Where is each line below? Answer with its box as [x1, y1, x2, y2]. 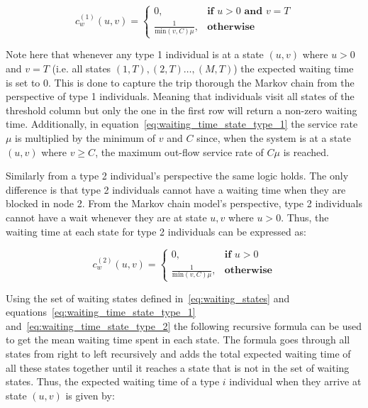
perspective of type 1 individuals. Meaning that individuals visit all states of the [6, 89, 355, 104]
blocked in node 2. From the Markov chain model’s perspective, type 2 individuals [6, 196, 363, 211]
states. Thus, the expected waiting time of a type [6, 374, 220, 389]
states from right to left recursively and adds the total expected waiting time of [6, 346, 351, 361]
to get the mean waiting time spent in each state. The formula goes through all [6, 332, 350, 347]
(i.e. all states [52, 61, 111, 76]
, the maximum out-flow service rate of [95, 144, 264, 159]
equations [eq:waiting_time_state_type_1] [6, 304, 196, 319]
